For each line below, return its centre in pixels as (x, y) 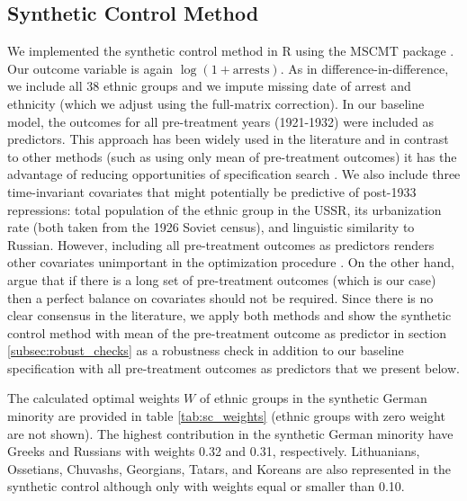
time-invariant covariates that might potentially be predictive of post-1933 (212, 191)
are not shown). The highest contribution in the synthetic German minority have (230, 433)
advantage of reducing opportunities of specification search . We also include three (234, 174)
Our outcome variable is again (90, 68)
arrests (251, 70)
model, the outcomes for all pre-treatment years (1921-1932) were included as (221, 121)
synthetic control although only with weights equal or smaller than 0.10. (206, 486)
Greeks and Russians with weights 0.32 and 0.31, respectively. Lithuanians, (214, 451)
